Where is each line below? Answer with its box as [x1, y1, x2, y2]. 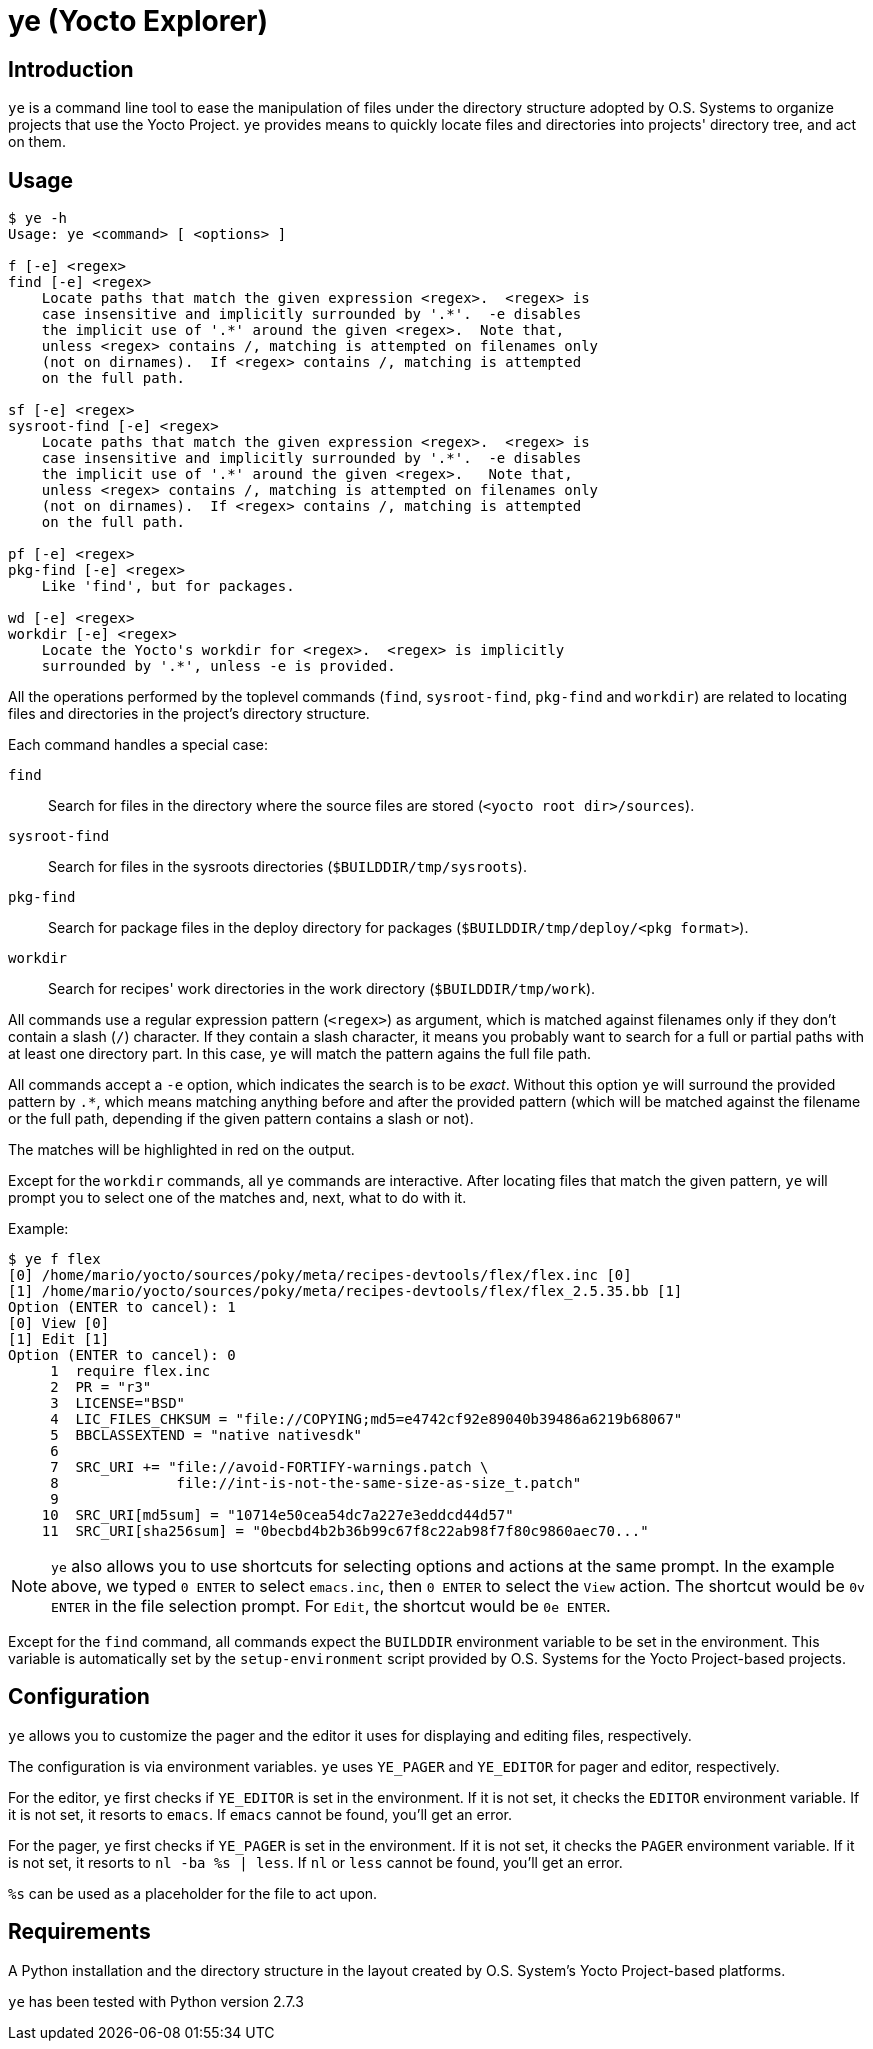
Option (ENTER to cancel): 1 [8, 1299, 236, 1316]
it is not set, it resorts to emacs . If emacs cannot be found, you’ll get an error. [8, 1805, 513, 1823]
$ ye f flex [8, 1251, 101, 1268]
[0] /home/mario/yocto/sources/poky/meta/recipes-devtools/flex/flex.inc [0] [8, 1267, 632, 1284]
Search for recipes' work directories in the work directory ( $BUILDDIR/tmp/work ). [48, 980, 596, 998]
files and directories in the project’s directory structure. [8, 705, 370, 723]
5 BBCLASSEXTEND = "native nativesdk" [50, 1427, 363, 1444]
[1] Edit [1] [8, 1331, 110, 1348]
